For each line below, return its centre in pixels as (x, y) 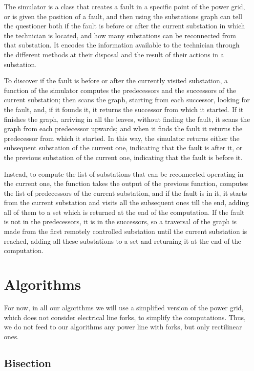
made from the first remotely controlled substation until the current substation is (126, 231)
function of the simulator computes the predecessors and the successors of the (120, 90)
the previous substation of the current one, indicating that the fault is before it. (123, 157)
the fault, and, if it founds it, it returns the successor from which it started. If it (124, 109)
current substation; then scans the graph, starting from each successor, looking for (127, 100)
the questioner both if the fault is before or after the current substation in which (125, 26)
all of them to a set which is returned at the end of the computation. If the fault (124, 212)
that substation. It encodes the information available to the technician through (122, 45)
